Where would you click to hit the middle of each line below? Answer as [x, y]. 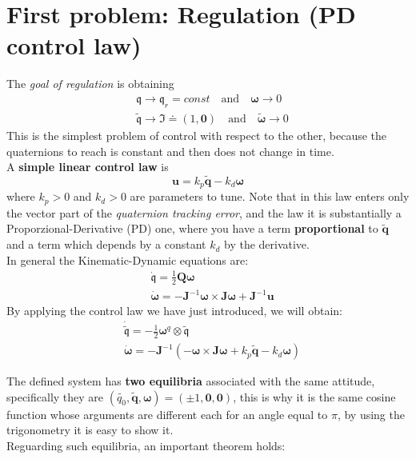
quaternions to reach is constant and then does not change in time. [170, 151]
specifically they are [55, 396]
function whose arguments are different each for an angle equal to [167, 414]
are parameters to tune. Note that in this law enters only [270, 196]
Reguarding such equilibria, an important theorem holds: [146, 445]
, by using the [371, 414]
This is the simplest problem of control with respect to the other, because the [197, 135]
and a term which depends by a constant [106, 244]
